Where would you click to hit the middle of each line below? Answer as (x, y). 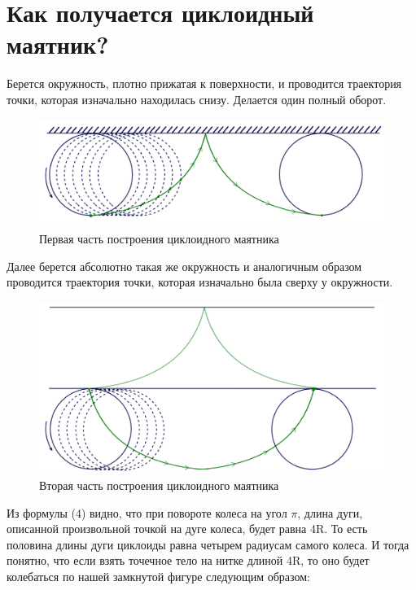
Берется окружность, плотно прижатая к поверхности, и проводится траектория (204, 83)
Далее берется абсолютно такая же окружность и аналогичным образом (184, 266)
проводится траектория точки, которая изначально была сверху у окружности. (200, 282)
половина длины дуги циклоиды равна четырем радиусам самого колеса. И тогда (208, 544)
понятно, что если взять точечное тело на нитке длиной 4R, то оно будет (188, 560)
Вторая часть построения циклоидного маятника (159, 485)
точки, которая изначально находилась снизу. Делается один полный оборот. (197, 99)
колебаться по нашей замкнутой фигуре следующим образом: (158, 576)
